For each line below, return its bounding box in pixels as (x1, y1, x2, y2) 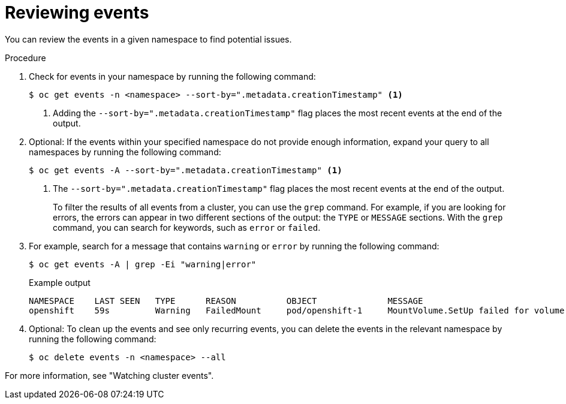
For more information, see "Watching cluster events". (5, 370, 214, 381)
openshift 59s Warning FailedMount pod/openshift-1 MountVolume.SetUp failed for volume (29, 305, 565, 315)
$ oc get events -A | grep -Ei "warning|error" (29, 259, 257, 269)
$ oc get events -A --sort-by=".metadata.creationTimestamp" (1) (29, 165, 342, 175)
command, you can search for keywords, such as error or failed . (53, 222, 321, 233)
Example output (29, 277, 91, 288)
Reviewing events (5, 2, 149, 23)
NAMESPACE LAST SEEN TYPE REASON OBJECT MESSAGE (29, 296, 423, 306)
